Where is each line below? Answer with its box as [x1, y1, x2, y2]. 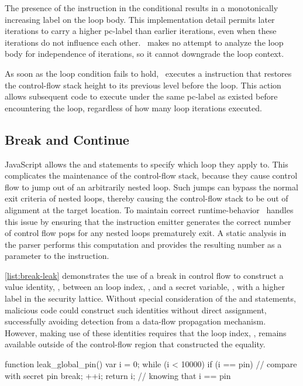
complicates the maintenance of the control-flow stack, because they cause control [5, 169, 298, 182]
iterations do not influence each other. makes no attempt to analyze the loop [5, 36, 284, 48]
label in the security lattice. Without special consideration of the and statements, [5, 292, 296, 305]
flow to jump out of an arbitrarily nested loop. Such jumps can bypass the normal [5, 180, 298, 193]
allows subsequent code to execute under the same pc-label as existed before [5, 90, 278, 103]
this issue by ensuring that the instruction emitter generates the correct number [5, 215, 291, 227]
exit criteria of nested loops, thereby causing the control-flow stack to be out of [5, 192, 288, 204]
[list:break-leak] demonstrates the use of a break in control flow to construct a [5, 269, 284, 281]
